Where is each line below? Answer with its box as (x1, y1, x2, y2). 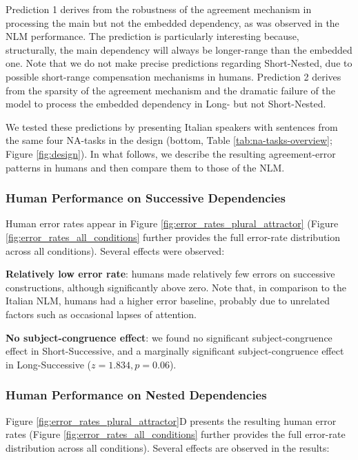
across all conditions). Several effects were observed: (6, 243, 225, 258)
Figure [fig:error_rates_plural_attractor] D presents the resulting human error (6, 413, 337, 428)
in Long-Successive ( (6, 357, 91, 371)
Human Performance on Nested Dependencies (6, 386, 267, 404)
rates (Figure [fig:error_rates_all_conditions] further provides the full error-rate (6, 427, 346, 441)
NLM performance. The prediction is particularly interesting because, (6, 29, 299, 43)
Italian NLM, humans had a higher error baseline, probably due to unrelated (6, 293, 330, 308)
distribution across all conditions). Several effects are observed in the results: (6, 440, 330, 454)
